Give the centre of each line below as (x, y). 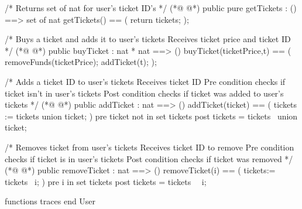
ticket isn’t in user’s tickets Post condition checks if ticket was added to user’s (144, 93)
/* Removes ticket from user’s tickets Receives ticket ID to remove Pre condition (150, 147)
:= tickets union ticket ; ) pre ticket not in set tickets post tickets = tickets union (151, 116)
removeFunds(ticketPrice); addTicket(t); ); (81, 62)
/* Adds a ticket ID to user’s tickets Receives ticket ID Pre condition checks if (145, 81)
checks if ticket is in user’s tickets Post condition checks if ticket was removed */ (149, 158)
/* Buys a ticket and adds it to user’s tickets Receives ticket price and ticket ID (148, 39)
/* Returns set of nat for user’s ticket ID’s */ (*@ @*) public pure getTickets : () (151, 8)
